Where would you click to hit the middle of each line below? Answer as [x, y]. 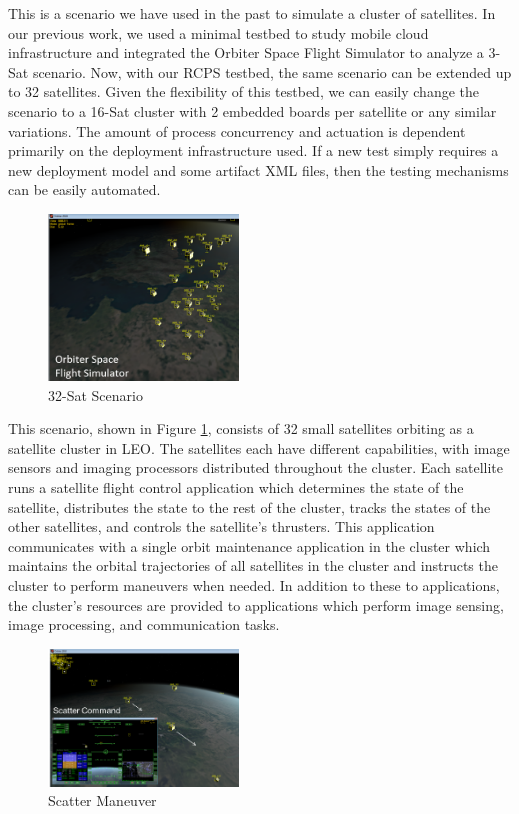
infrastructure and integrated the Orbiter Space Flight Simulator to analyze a [246, 52]
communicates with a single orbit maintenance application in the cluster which [249, 545]
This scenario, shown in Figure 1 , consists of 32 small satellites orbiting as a [241, 428]
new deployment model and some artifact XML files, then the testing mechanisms [258, 169]
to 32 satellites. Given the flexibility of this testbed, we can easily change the [244, 91]
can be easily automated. [84, 189]
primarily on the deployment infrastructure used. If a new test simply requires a [253, 150]
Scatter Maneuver [102, 800]
